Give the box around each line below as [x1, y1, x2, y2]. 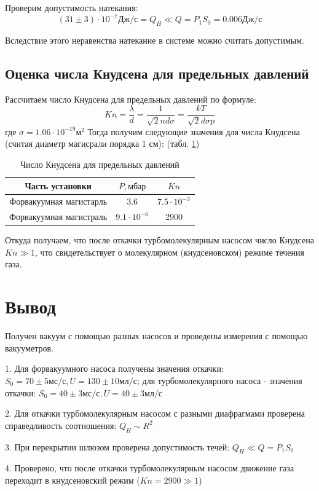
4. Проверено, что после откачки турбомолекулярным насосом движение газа [5, 462, 294, 474]
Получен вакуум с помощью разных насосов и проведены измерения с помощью [5, 329, 308, 342]
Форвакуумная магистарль [9, 195, 108, 208]
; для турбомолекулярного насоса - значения [137, 374, 302, 387]
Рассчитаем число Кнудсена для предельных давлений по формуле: [5, 92, 256, 105]
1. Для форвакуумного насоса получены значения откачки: [5, 362, 224, 375]
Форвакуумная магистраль [9, 210, 108, 223]
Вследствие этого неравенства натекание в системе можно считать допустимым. [5, 33, 304, 46]
